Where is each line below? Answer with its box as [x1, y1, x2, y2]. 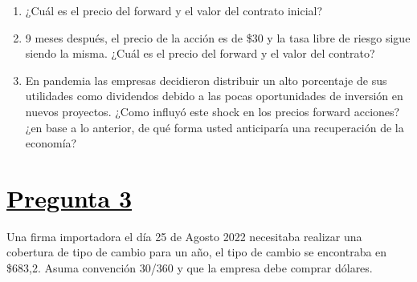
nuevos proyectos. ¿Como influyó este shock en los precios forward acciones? [25, 103, 400, 119]
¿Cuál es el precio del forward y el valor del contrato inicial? [25, 2, 323, 18]
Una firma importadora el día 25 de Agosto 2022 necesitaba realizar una [6, 228, 362, 244]
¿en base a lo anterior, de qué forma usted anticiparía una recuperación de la [25, 119, 404, 135]
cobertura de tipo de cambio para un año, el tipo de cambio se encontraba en [6, 244, 387, 260]
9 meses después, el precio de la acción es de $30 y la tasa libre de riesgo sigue [25, 29, 411, 46]
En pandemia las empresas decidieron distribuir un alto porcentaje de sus [25, 71, 387, 88]
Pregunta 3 [6, 181, 133, 214]
